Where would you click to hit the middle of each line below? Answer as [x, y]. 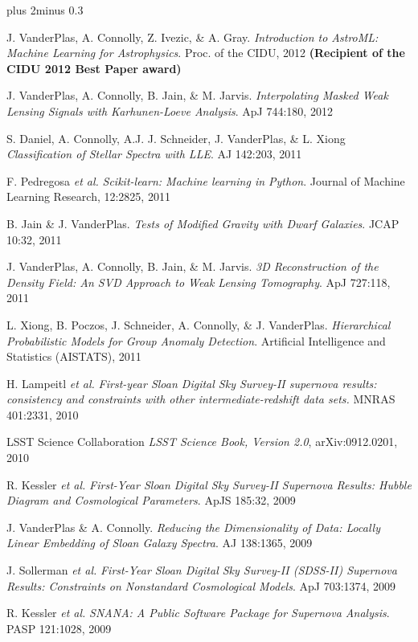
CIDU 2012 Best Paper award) [94, 68]
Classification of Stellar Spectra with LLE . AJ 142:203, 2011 [154, 154]
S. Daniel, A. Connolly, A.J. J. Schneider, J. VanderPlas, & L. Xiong [176, 138]
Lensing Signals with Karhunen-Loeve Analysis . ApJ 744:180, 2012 [170, 110]
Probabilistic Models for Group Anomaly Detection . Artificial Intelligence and [196, 340]
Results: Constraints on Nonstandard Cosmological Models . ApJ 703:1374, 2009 [201, 585]
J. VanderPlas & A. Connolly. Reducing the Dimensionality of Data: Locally [193, 527]
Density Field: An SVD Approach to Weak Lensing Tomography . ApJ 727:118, [199, 282]
